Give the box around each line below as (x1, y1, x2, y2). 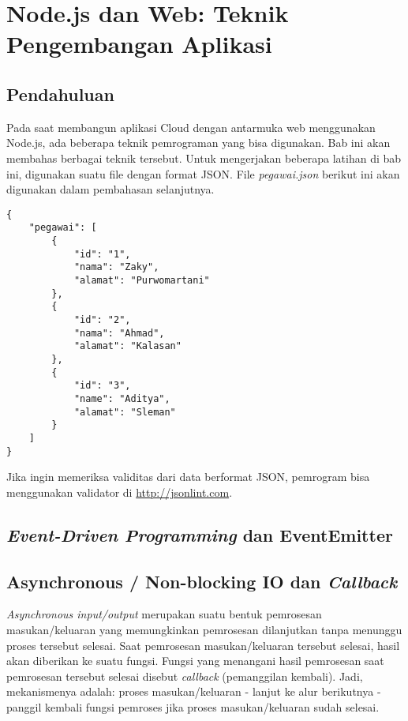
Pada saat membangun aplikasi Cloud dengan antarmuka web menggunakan (6, 118, 376, 135)
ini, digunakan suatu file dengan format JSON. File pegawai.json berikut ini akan (6, 165, 400, 182)
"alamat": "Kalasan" (73, 340, 182, 352)
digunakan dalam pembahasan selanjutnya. (6, 181, 215, 197)
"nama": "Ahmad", (73, 327, 165, 339)
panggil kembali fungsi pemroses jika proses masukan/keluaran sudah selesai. (6, 698, 380, 715)
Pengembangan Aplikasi (6, 28, 272, 60)
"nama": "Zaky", (73, 261, 159, 273)
